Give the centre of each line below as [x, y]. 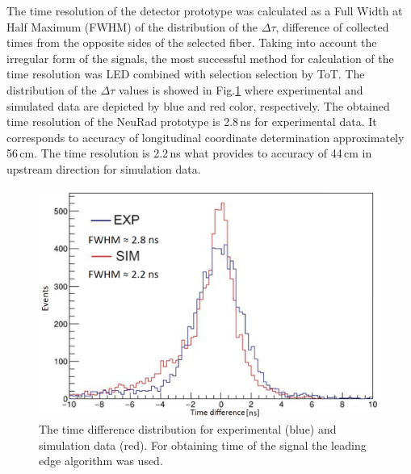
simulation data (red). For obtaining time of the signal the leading [203, 445]
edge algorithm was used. [101, 461]
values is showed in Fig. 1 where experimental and [241, 89]
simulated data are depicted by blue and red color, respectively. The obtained [198, 105]
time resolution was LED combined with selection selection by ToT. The [186, 74]
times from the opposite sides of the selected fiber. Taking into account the [192, 42]
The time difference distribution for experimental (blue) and [188, 429]
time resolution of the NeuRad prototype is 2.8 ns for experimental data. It [192, 122]
